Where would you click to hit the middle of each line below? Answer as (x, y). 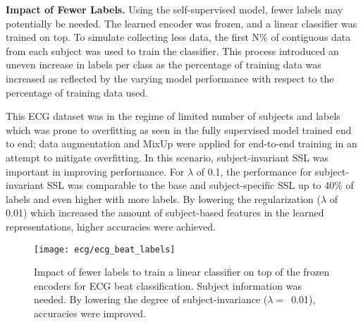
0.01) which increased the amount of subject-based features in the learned (165, 213)
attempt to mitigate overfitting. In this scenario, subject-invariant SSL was (167, 157)
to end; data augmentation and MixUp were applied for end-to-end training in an (181, 143)
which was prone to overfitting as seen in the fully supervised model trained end (179, 129)
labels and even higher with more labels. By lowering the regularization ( (163, 198)
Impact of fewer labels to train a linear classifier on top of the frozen (182, 272)
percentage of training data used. (77, 92)
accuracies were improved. (90, 313)
